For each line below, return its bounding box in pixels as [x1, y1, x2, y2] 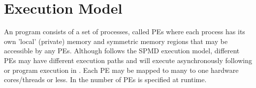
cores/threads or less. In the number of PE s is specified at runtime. [4, 74, 207, 85]
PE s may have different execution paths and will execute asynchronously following [4, 55, 253, 65]
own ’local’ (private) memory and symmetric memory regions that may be [4, 36, 228, 46]
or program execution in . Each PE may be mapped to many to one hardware [4, 65, 239, 75]
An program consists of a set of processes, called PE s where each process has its [4, 26, 245, 37]
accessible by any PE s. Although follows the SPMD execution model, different [4, 45, 240, 56]
